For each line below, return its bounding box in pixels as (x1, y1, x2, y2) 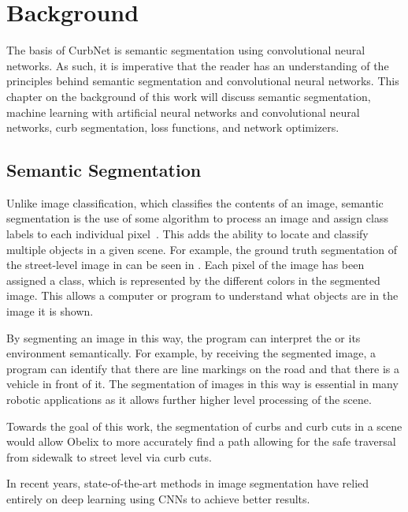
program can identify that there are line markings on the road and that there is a (6, 360, 399, 376)
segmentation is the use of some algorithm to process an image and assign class (6, 210, 388, 226)
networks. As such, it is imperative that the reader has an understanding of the (6, 57, 389, 73)
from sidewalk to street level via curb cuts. (6, 448, 212, 465)
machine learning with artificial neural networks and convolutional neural (6, 103, 360, 120)
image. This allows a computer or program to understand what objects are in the (6, 287, 399, 304)
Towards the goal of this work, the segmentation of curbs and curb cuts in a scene (6, 417, 402, 434)
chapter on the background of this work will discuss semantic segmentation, (6, 88, 371, 104)
